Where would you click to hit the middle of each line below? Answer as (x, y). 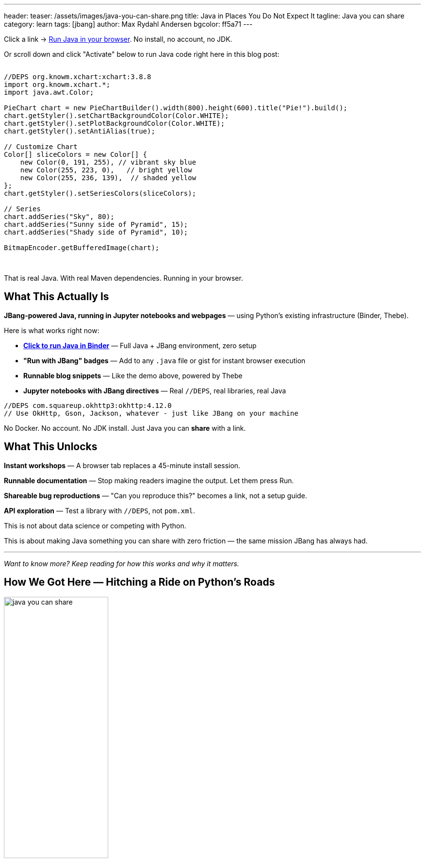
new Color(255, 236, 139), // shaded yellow (108, 178)
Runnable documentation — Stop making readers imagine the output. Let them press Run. (149, 480)
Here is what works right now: (52, 330)
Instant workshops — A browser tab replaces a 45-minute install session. (122, 465)
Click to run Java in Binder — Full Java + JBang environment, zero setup (140, 345)
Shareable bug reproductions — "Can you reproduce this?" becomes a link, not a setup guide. (155, 495)
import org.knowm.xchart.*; (57, 85)
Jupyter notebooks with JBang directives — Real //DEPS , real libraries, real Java (155, 390)
